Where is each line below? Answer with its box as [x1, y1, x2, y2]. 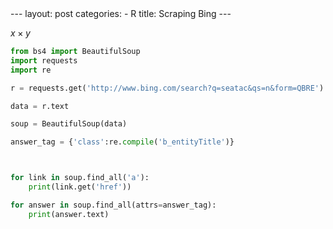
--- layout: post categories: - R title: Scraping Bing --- [10, 8, 232, 19]
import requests [10, 55, 78, 66]
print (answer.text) [28, 209, 110, 219]
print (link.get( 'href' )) [28, 182, 132, 192]
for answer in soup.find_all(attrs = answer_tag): [10, 200, 217, 210]
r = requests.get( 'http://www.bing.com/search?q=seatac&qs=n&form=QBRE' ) [10, 83, 325, 93]
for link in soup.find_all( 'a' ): [10, 173, 150, 183]
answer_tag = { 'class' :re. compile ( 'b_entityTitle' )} [10, 137, 235, 147]
